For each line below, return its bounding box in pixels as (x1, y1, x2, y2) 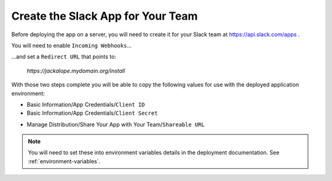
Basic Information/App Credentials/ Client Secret (26, 109, 158, 117)
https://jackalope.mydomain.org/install (26, 67, 125, 74)
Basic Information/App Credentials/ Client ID (26, 101, 145, 108)
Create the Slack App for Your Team (11, 9, 198, 23)
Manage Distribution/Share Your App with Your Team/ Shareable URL (26, 120, 205, 128)
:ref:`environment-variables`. (28, 157, 101, 165)
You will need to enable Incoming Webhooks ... (11, 42, 132, 49)
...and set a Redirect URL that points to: (11, 53, 117, 61)
